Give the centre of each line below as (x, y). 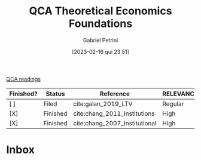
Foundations (100, 24)
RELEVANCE (180, 94)
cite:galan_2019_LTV (103, 104)
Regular (173, 104)
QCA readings (23, 79)
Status (55, 94)
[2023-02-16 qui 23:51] (100, 51)
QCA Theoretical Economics (100, 11)
